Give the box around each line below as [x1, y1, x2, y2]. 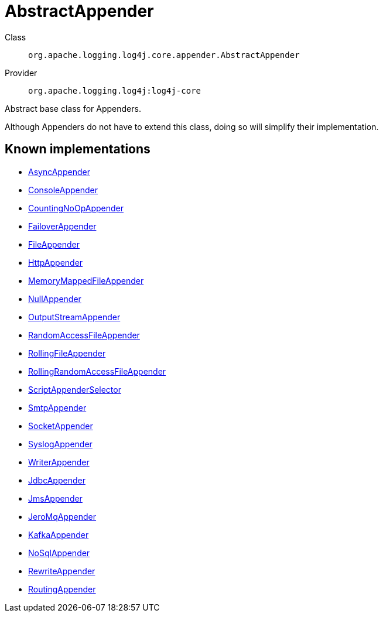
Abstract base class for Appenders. [5, 103, 141, 114]
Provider [5, 67, 37, 78]
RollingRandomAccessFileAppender [28, 366, 166, 376]
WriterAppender [28, 457, 90, 467]
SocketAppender [28, 420, 93, 431]
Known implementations [5, 142, 151, 157]
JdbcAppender [28, 475, 86, 485]
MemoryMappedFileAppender [28, 275, 144, 286]
